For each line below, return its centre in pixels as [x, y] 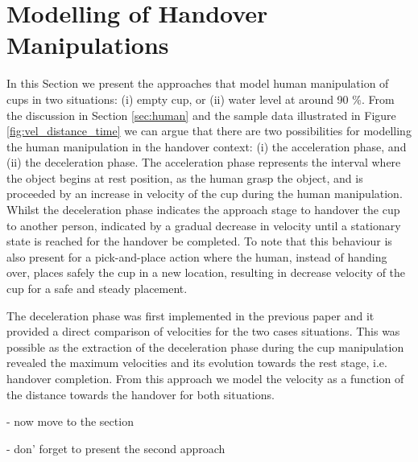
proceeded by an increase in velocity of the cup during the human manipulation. [205, 194]
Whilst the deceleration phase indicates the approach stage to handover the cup [203, 210]
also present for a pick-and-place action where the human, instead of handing [197, 256]
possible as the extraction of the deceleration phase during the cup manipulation [205, 346]
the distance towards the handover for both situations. [141, 394]
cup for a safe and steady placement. [97, 289]
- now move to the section [70, 421]
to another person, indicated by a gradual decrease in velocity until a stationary [204, 225]
